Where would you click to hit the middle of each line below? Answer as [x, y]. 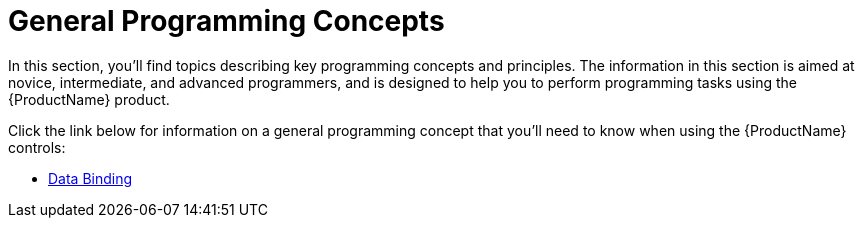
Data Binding [90, 178]
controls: [37, 147]
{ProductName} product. [89, 99]
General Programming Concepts [226, 21]
